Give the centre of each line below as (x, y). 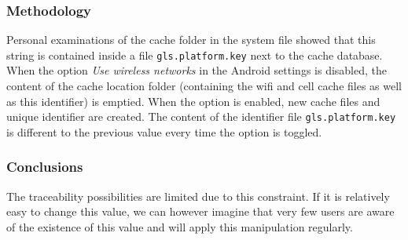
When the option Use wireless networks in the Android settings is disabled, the (197, 70)
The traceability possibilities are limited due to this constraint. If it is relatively (198, 196)
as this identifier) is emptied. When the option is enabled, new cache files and (193, 101)
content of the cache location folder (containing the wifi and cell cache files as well (204, 86)
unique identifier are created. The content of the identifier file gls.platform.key (201, 116)
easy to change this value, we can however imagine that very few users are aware (200, 211)
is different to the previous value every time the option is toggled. (164, 131)
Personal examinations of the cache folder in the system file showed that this (191, 40)
